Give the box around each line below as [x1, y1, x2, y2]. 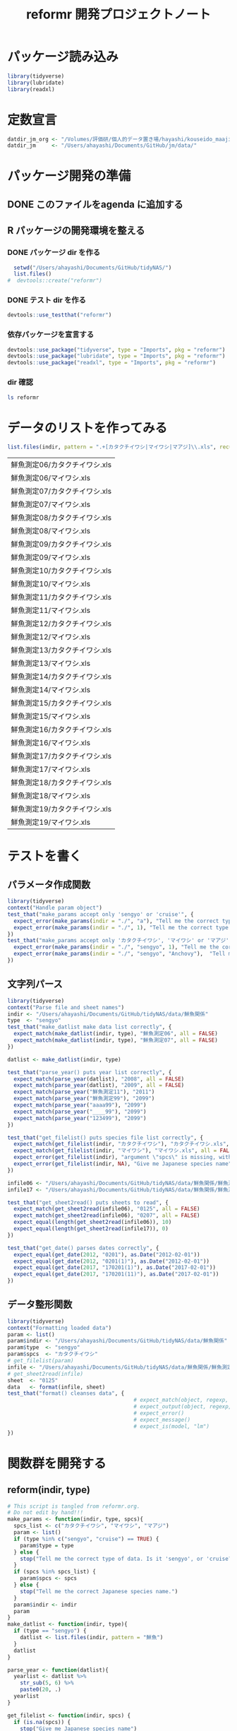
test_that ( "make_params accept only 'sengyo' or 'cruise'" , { [7, 910, 194, 918]
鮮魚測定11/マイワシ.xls [11, 605, 90, 615]
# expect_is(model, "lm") [133, 1422, 210, 1430]
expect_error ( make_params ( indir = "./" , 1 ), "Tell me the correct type [13, 924, 229, 931]
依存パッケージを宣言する [7, 330, 94, 340]
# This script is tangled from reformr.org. [7, 1502, 140, 1510]
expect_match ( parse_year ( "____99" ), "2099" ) [13, 1108, 147, 1115]
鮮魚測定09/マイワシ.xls [11, 552, 90, 562]
